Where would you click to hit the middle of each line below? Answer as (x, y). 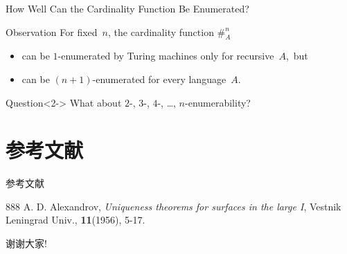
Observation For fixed (52, 31)
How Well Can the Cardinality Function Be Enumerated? (127, 8)
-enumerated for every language (159, 79)
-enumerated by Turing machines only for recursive (166, 56)
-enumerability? (218, 102)
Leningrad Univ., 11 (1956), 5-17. (75, 220)
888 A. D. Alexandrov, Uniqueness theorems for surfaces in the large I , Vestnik (173, 206)
